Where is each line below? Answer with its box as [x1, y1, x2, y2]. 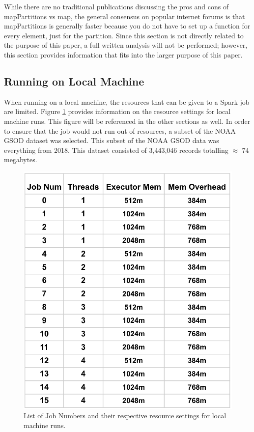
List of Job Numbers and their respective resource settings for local [24, 410, 226, 421]
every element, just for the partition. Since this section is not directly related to [4, 30, 244, 40]
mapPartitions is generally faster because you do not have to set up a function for [4, 21, 251, 31]
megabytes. [4, 154, 37, 165]
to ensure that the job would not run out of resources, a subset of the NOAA [4, 125, 236, 136]
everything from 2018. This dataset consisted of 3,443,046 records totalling [4, 144, 228, 155]
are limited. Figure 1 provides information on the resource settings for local [4, 106, 231, 116]
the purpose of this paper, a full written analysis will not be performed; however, [4, 40, 248, 50]
